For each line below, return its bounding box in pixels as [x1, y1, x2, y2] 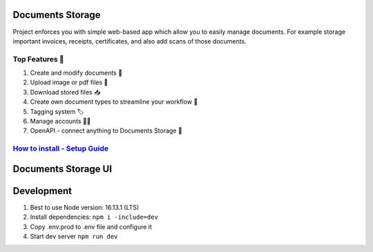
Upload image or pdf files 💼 [30, 78, 108, 86]
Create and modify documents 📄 [30, 69, 123, 77]
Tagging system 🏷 [30, 107, 84, 115]
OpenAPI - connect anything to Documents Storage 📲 [30, 126, 182, 135]
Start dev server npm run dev [30, 232, 118, 241]
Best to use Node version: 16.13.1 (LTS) [30, 203, 140, 211]
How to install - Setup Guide [12, 144, 108, 153]
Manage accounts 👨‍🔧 [30, 117, 91, 125]
